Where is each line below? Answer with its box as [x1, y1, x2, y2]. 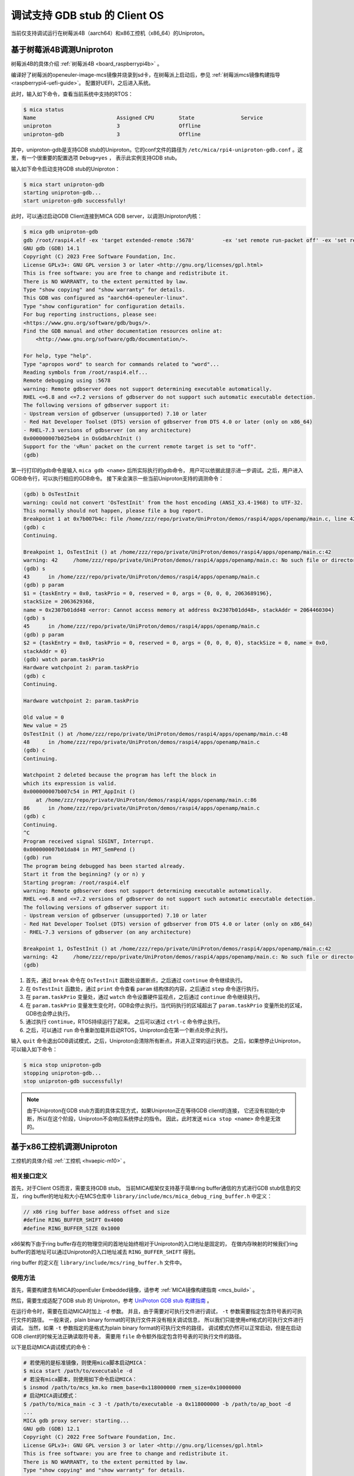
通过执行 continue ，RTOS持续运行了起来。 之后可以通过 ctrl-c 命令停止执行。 [25, 1018, 224, 1026]
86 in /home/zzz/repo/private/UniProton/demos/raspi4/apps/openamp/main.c [23, 805, 260, 812]
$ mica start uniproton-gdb [23, 181, 104, 188]
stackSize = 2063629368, [23, 598, 96, 605]
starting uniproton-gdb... [23, 189, 101, 196]
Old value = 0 [23, 714, 64, 720]
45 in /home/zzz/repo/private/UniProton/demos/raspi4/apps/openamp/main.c [23, 623, 260, 630]
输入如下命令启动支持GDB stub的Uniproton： [11, 165, 120, 172]
